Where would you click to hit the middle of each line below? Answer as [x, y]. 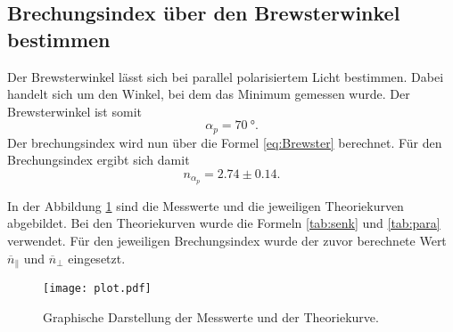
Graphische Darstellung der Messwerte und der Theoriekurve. [211, 316]
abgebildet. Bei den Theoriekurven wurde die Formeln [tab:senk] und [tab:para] [224, 223]
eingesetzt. [97, 258]
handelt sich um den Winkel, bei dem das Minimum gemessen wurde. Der [209, 94]
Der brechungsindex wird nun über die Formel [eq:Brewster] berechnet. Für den [225, 142]
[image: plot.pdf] [97, 289]
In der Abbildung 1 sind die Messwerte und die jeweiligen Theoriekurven [206, 205]
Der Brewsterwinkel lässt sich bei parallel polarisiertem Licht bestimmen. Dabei [226, 76]
